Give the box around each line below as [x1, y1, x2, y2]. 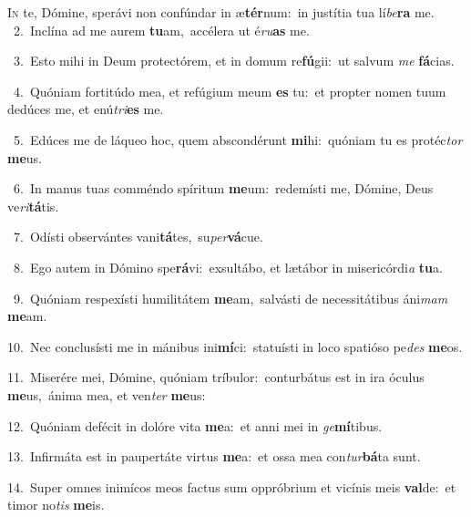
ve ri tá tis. [7, 196, 59, 215]
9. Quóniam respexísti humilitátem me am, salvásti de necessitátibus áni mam [13, 288, 448, 307]
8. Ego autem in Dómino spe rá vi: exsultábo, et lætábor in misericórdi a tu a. [13, 257, 443, 276]
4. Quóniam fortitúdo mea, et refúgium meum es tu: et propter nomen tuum [13, 81, 446, 100]
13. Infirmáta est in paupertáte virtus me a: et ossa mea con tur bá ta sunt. [7, 447, 421, 466]
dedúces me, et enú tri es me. [7, 99, 164, 119]
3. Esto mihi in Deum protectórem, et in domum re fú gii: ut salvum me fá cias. [13, 51, 455, 70]
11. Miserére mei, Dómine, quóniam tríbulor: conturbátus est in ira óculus [7, 367, 425, 387]
